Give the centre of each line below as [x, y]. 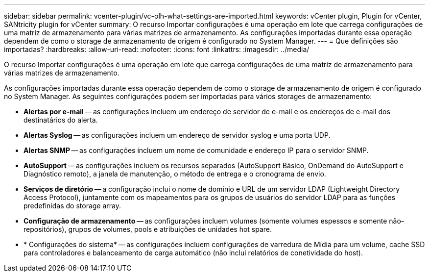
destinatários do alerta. [61, 120]
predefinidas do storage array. [72, 206]
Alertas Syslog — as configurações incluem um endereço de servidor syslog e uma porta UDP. [177, 135]
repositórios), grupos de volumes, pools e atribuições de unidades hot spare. [148, 229]
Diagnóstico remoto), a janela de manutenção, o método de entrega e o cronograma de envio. [175, 174]
